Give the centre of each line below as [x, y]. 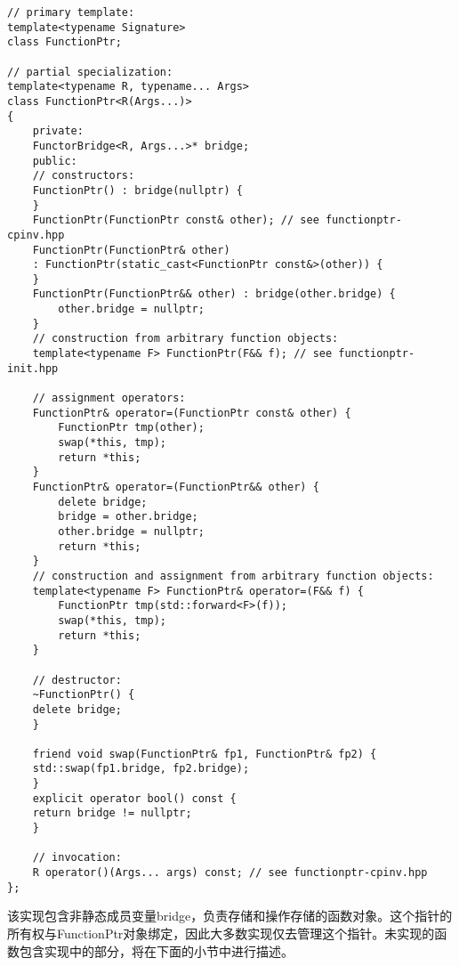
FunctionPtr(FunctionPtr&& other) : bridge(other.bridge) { [214, 294]
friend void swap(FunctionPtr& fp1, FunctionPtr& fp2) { [205, 754]
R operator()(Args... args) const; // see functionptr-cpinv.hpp [230, 873]
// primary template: [71, 12]
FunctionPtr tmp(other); [131, 428]
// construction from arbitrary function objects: [185, 339]
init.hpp [33, 368]
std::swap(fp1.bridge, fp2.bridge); [141, 769]
